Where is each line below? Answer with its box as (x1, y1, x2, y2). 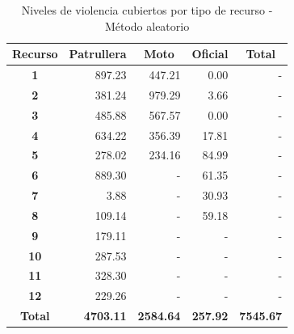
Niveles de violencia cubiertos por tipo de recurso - (21, 2, 273, 18)
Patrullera (69, 45, 127, 62)
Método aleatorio (104, 17, 190, 34)
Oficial (191, 45, 229, 62)
